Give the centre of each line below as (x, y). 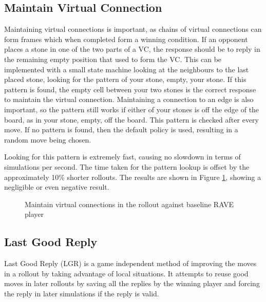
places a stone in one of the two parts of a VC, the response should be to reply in (132, 49)
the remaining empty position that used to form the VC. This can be (113, 59)
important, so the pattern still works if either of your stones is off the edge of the (132, 109)
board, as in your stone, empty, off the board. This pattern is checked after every (131, 119)
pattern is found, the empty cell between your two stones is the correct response (130, 89)
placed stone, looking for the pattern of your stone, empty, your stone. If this (125, 79)
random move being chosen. (48, 139)
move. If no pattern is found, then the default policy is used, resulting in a (121, 129)
